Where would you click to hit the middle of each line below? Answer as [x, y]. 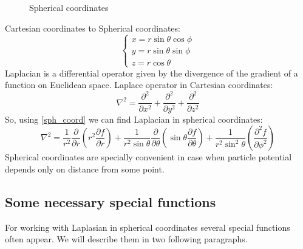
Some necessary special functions [111, 201]
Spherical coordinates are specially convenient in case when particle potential [148, 157]
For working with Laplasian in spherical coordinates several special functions [148, 227]
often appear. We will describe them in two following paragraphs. [126, 239]
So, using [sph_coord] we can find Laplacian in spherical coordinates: [134, 119]
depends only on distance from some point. [85, 169]
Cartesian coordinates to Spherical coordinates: [93, 28]
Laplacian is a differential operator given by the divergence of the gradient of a [151, 73]
